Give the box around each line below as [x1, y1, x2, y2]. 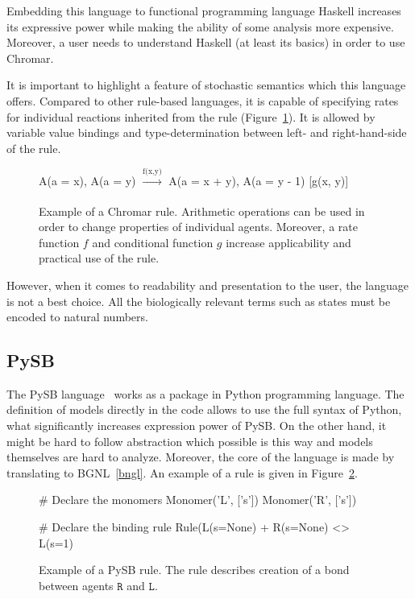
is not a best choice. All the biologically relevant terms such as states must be [6, 292, 391, 309]
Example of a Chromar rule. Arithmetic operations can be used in [39, 202, 365, 219]
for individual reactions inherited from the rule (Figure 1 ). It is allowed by [6, 108, 376, 125]
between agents [39, 576, 114, 593]
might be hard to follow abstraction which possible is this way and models [6, 432, 373, 449]
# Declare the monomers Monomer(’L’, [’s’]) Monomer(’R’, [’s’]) [39, 491, 357, 508]
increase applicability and [226, 233, 351, 250]
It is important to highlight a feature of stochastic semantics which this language [6, 76, 406, 93]
